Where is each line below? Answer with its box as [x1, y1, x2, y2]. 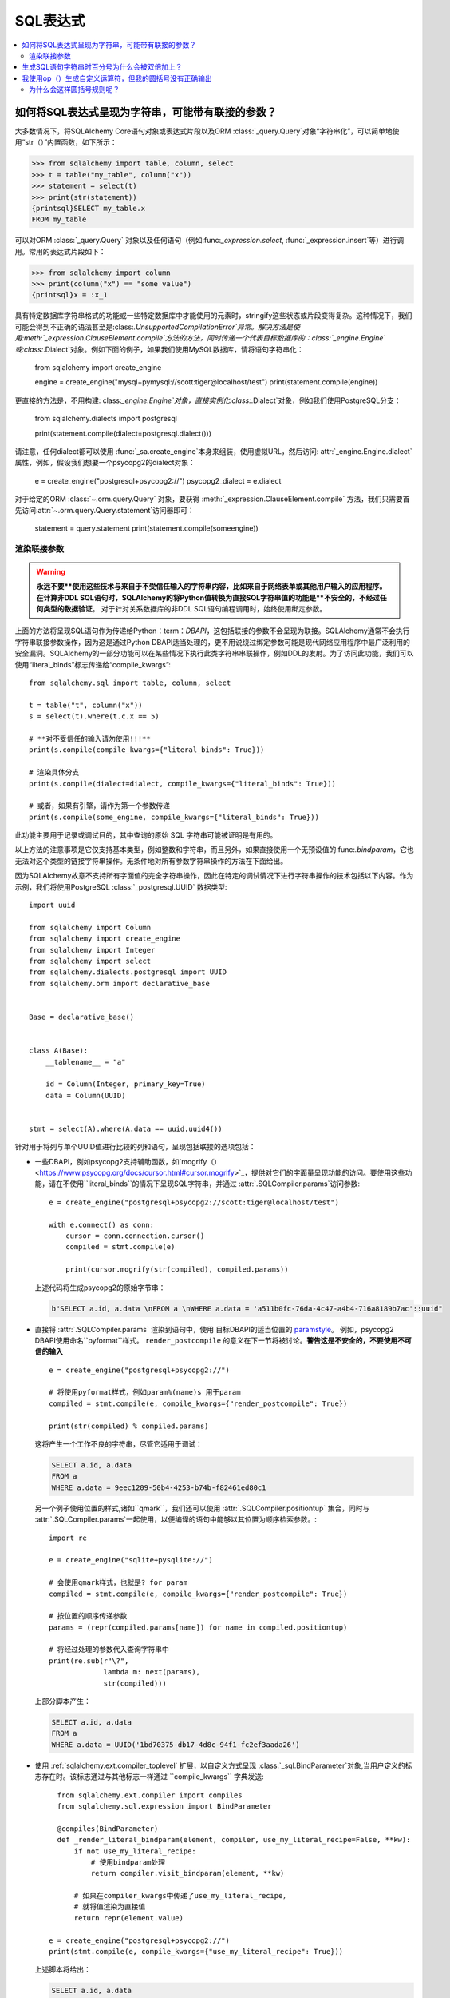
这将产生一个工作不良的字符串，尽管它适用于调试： [34, 1439, 203, 1449]
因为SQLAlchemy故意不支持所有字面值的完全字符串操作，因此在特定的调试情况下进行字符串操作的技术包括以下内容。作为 [14, 871, 414, 881]
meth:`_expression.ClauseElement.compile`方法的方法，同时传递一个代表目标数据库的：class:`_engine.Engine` [24, 333, 386, 343]
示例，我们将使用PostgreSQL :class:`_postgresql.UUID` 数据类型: [14, 882, 227, 891]
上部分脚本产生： [34, 1697, 91, 1706]
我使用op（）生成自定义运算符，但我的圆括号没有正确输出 [22, 73, 212, 83]
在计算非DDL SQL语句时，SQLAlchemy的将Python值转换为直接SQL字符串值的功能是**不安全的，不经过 [36, 592, 381, 603]
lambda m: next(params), [103, 1667, 201, 1677]
